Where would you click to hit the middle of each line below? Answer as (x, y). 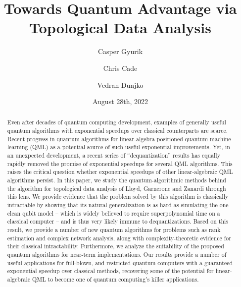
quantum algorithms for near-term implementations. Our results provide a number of (117, 254)
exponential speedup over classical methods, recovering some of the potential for (110, 271)
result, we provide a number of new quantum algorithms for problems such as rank (114, 230)
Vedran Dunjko (120, 85)
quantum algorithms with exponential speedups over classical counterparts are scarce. (118, 131)
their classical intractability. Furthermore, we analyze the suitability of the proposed (116, 246)
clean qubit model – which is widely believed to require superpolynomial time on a (114, 213)
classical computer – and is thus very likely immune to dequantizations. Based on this (118, 221)
